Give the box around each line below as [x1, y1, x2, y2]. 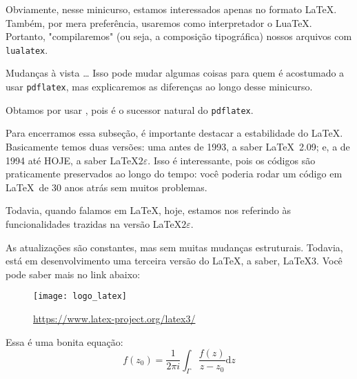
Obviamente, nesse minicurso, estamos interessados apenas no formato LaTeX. [6, 2, 337, 16]
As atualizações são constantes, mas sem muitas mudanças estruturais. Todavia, [6, 240, 343, 254]
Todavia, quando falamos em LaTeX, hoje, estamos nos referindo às [6, 203, 292, 217]
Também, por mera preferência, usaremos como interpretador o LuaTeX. [6, 15, 312, 30]
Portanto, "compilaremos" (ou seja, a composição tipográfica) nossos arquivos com [6, 29, 352, 43]
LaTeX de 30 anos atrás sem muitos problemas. [6, 179, 207, 194]
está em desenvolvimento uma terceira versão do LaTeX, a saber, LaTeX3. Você [6, 253, 343, 268]
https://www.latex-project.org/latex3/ [33, 311, 196, 325]
